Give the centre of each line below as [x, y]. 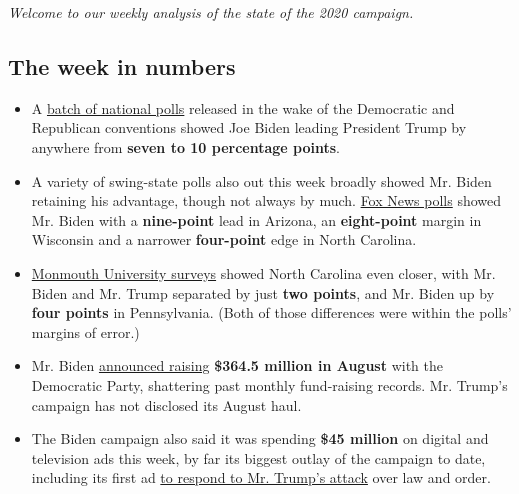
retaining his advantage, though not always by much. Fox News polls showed [266, 200]
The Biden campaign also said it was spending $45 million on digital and [260, 438]
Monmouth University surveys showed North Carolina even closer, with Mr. [263, 272]
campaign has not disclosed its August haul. [166, 404]
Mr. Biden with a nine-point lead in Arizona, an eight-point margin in [256, 219]
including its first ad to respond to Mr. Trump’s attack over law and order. [261, 477]
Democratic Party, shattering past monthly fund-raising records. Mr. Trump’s [269, 384]
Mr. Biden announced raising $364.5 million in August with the [237, 365]
